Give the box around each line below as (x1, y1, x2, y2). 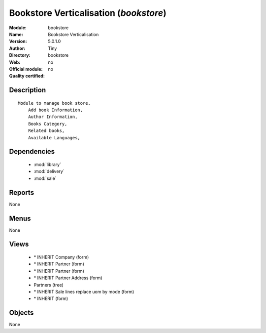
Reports (9, 188, 34, 197)
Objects (9, 309, 34, 317)
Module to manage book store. (18, 100, 91, 106)
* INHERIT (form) (33, 295, 68, 301)
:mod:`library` (33, 162, 62, 167)
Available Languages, (28, 135, 81, 140)
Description (9, 86, 46, 94)
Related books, (28, 128, 65, 133)
